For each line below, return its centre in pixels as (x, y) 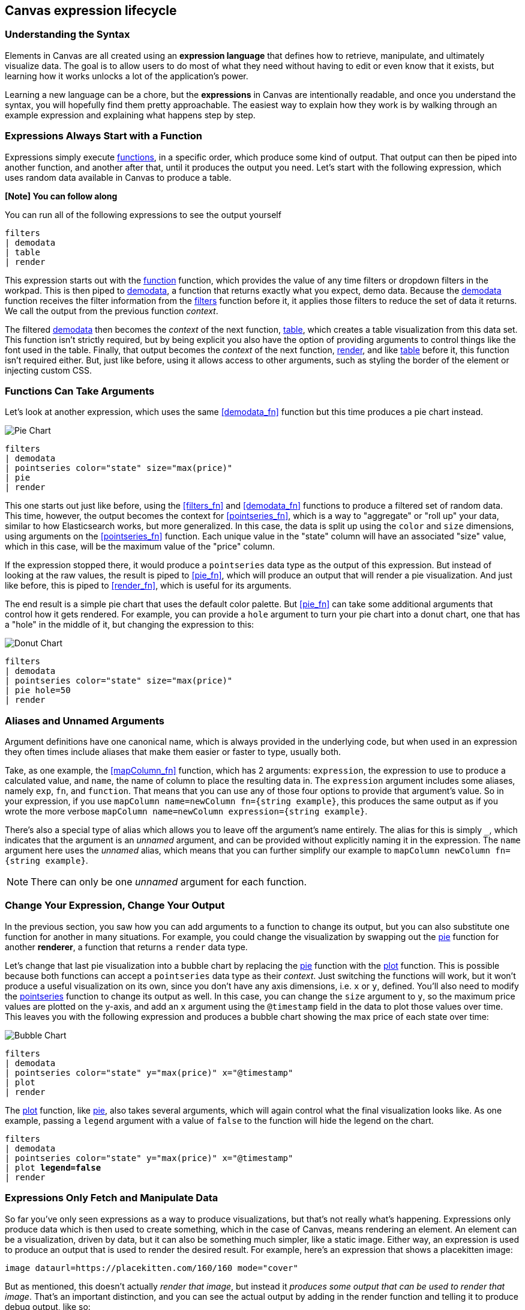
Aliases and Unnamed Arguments (85, 720)
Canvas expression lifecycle (91, 11)
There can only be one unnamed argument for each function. (169, 882)
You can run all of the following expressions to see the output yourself (143, 214)
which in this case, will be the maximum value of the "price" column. (140, 547)
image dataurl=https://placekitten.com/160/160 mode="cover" (151, 1268)
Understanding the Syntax (67, 35)
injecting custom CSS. (48, 370)
